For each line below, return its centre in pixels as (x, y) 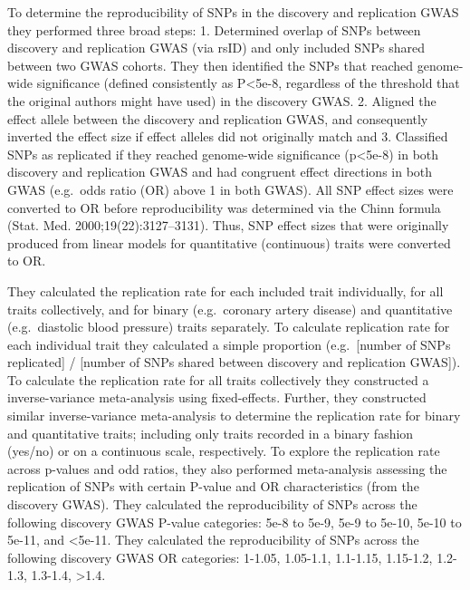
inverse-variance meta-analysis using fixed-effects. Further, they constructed (217, 397)
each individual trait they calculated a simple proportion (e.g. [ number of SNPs (229, 344)
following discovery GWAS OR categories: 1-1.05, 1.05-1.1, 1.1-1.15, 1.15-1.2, (220, 557)
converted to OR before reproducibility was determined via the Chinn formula (224, 207)
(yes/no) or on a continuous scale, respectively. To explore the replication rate (224, 451)
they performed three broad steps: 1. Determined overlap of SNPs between (214, 29)
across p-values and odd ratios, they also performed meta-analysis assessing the (227, 468)
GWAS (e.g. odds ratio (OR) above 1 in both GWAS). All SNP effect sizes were (230, 189)
